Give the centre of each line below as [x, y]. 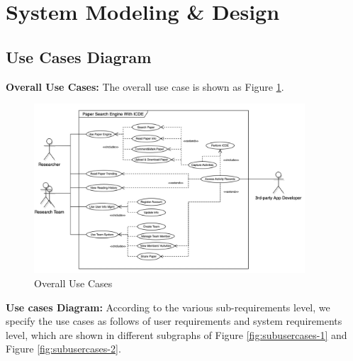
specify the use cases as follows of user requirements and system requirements [174, 321]
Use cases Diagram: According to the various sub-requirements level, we [168, 307]
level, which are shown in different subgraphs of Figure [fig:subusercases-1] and [176, 334]
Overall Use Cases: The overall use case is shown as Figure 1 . [145, 86]
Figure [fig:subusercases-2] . [63, 349]
